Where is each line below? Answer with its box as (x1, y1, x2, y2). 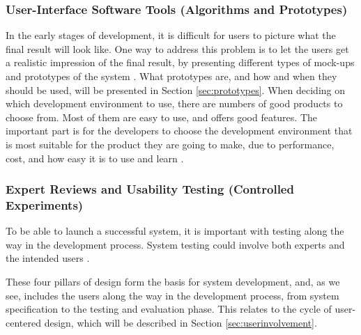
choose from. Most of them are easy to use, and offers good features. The (6, 109, 318, 124)
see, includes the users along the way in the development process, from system (6, 288, 339, 302)
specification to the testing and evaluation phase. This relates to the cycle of (6, 302, 332, 316)
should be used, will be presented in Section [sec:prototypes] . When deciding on (6, 82, 345, 97)
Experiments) (6, 196, 84, 213)
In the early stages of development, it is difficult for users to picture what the (6, 28, 336, 42)
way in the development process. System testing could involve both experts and (6, 237, 345, 251)
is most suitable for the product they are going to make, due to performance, (6, 137, 335, 151)
